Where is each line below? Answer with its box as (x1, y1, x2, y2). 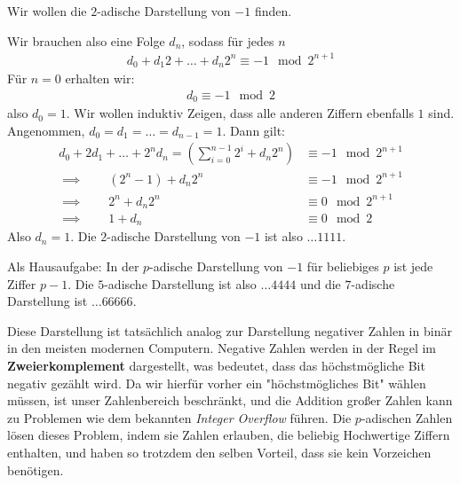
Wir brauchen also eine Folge (7, 31, 165, 50)
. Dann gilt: (222, 121, 285, 139)
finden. (254, 2, 292, 20)
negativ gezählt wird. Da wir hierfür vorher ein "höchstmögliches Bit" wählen (7, 373, 426, 392)
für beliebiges (306, 257, 379, 276)
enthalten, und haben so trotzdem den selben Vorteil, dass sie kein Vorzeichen (7, 443, 432, 461)
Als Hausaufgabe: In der (7, 257, 139, 276)
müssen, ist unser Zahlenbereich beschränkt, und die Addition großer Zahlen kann (7, 391, 453, 410)
